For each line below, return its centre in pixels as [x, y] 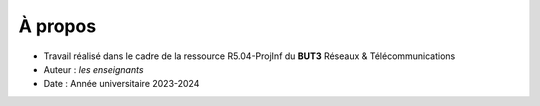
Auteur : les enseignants [93, 69]
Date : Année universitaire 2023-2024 [121, 84]
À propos [57, 26]
